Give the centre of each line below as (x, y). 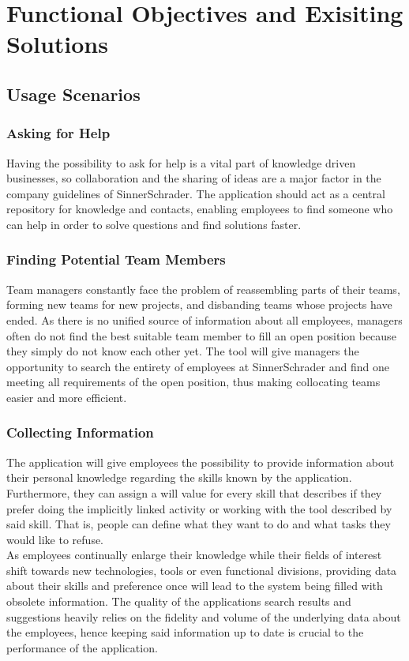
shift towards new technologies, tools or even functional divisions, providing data (202, 570)
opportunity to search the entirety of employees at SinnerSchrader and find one (198, 366)
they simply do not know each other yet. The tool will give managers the (183, 351)
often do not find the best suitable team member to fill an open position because (201, 335)
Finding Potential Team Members (116, 259)
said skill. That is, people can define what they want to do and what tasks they (199, 524)
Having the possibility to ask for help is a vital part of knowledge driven (181, 162)
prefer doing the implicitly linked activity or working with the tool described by (199, 508)
